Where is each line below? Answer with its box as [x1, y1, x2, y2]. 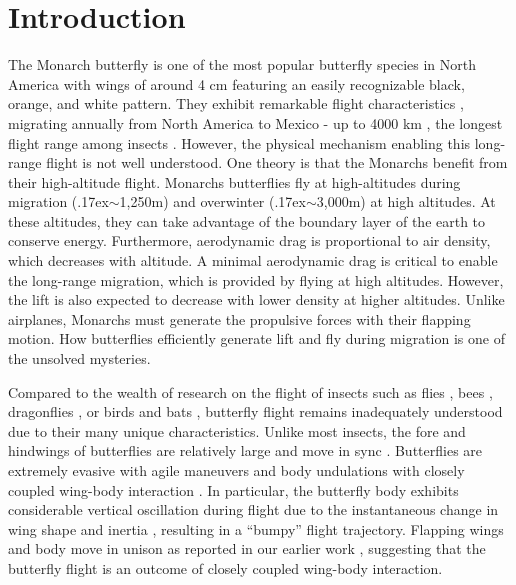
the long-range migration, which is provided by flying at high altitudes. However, [8, 269, 504, 290]
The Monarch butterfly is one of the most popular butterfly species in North [8, 54, 476, 75]
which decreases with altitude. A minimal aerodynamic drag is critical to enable [8, 250, 498, 271]
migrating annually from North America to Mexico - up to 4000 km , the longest [8, 112, 503, 133]
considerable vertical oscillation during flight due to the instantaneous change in [8, 499, 499, 520]
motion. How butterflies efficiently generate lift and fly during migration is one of [8, 328, 505, 349]
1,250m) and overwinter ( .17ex [119, 191, 306, 212]
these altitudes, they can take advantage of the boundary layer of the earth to [8, 210, 486, 231]
